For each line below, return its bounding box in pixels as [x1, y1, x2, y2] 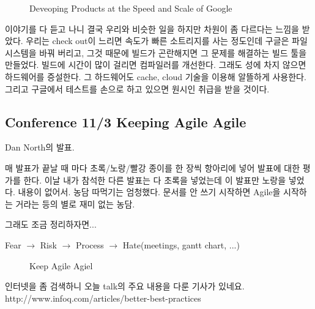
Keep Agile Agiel [29, 259, 93, 272]
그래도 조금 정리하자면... [5, 218, 97, 231]
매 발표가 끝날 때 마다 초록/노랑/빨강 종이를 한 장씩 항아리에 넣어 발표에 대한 [5, 161, 300, 174]
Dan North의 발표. [5, 141, 75, 154]
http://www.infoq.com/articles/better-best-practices [5, 291, 201, 304]
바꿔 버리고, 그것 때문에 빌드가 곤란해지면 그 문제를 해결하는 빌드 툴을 [39, 46, 307, 59]
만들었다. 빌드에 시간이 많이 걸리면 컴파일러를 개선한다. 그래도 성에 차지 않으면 [5, 58, 306, 71]
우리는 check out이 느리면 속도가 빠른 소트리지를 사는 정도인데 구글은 [26, 34, 289, 47]
